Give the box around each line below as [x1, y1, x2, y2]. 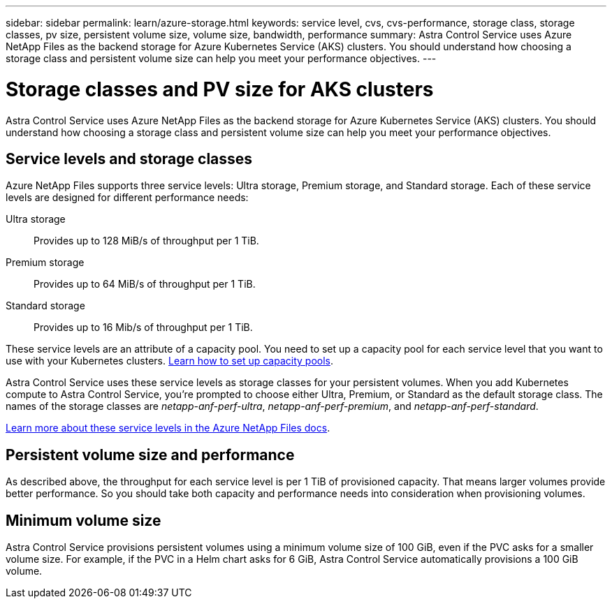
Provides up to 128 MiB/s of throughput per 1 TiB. [34, 235, 259, 247]
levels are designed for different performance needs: [6, 191, 249, 204]
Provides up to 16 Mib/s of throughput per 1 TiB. [34, 321, 253, 334]
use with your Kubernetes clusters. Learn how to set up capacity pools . [6, 355, 334, 367]
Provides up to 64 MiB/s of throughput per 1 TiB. [34, 278, 256, 290]
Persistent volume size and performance [6, 445, 295, 464]
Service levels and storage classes [6, 149, 253, 168]
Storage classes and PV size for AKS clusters [6, 77, 434, 101]
